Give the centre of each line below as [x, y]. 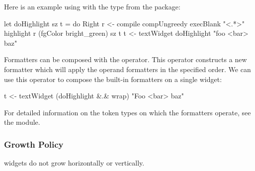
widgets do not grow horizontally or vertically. [74, 163]
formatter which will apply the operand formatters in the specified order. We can [127, 69]
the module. [22, 122]
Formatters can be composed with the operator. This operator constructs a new [126, 59]
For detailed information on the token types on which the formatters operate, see [127, 112]
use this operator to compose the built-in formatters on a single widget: [113, 79]
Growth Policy [34, 144]
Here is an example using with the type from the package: [92, 6]
